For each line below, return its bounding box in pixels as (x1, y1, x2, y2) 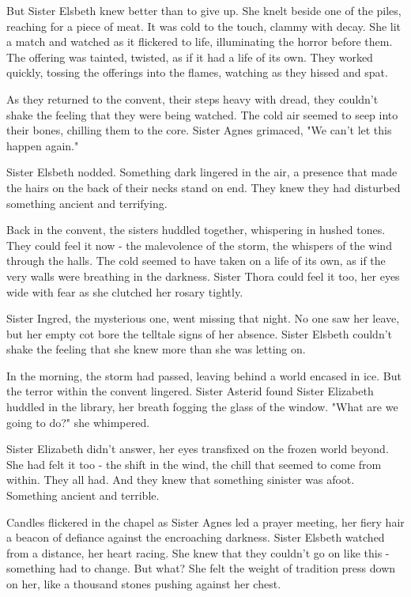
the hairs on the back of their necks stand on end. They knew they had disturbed (6, 179, 401, 195)
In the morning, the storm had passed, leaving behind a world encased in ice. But (6, 367, 402, 384)
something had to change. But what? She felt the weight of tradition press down (6, 560, 396, 576)
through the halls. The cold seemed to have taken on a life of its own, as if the (6, 252, 386, 269)
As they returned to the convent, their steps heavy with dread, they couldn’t (6, 90, 379, 107)
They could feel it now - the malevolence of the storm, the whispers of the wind (6, 236, 392, 253)
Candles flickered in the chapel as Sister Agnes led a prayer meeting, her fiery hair (6, 513, 405, 530)
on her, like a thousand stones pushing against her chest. (6, 576, 281, 591)
